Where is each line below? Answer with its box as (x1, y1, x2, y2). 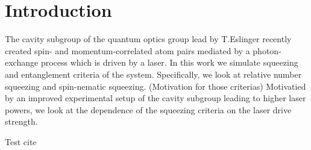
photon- (253, 44, 281, 57)
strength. (5, 115, 38, 128)
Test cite (5, 135, 37, 148)
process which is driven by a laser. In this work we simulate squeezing (40, 56, 298, 69)
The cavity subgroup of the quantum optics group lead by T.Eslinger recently (5, 33, 292, 45)
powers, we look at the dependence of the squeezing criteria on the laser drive (5, 103, 292, 116)
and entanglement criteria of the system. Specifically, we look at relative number (5, 67, 302, 80)
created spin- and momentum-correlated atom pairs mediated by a (5, 44, 250, 57)
